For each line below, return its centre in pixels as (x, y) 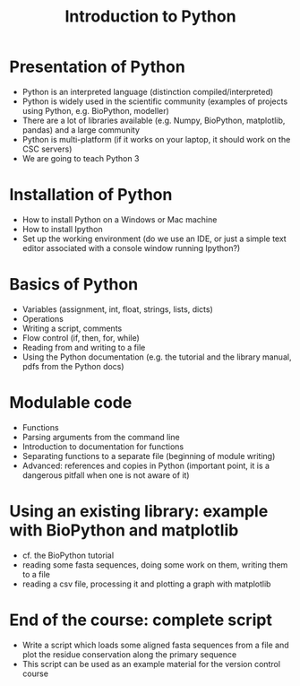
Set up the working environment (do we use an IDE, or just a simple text (154, 239)
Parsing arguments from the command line (101, 437)
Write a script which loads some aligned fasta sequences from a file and (155, 645)
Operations (43, 318)
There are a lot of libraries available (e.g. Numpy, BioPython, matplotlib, (154, 120)
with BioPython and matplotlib (124, 530)
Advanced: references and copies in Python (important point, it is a (146, 465)
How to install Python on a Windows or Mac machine (120, 219)
